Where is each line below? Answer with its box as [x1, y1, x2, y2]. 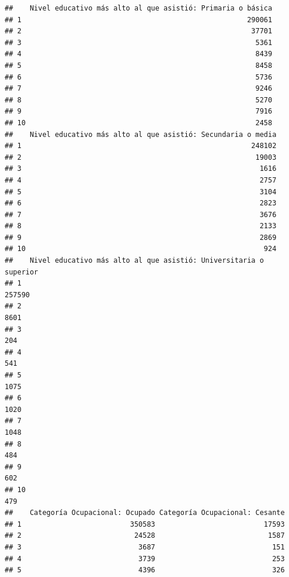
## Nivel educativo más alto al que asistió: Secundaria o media [5, 130, 277, 139]
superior [5, 267, 39, 276]
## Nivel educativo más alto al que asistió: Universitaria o [5, 256, 264, 265]
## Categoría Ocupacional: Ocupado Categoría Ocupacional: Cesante [5, 509, 285, 517]
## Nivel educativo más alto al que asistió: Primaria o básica [5, 4, 273, 12]
